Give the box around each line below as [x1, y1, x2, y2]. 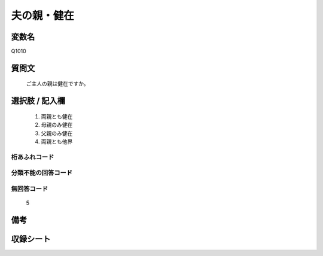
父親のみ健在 [41, 129, 73, 137]
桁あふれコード [11, 153, 54, 161]
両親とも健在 [41, 112, 73, 120]
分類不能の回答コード [11, 169, 73, 177]
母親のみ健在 [41, 121, 73, 129]
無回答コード [11, 184, 48, 193]
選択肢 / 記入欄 [11, 96, 66, 106]
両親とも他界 [41, 138, 73, 145]
